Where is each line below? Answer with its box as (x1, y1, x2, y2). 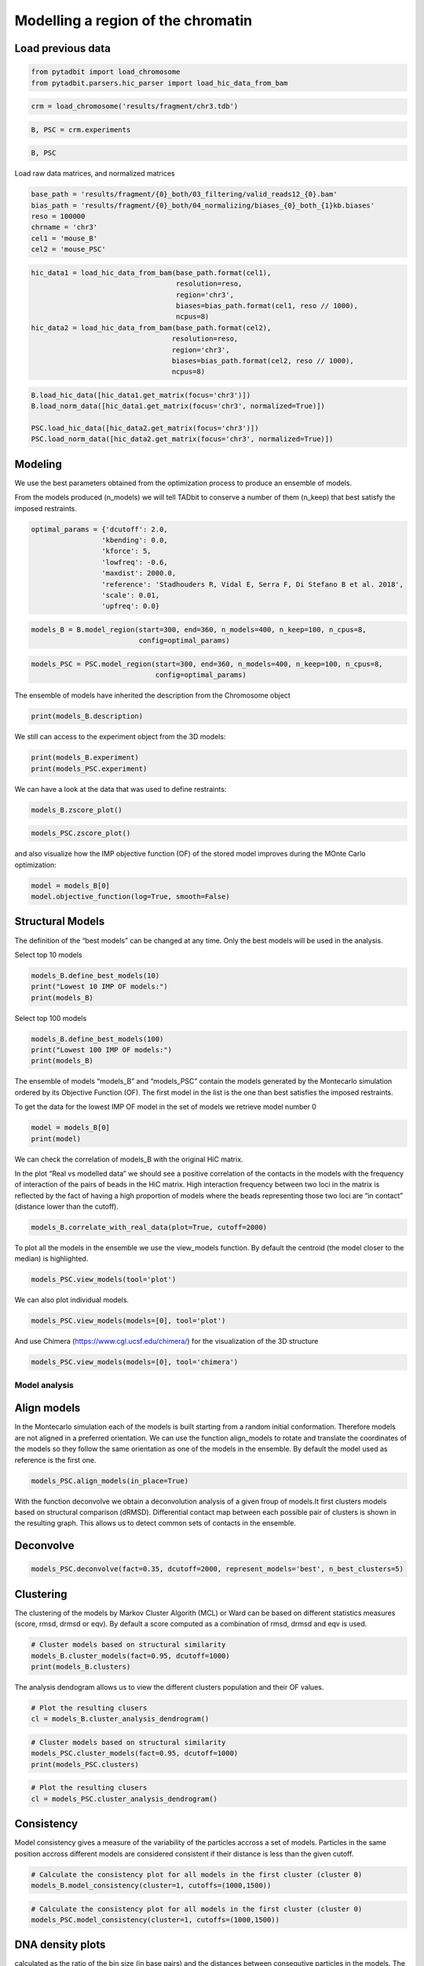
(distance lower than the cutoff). (14, 1202, 119, 1211)
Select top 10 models (14, 950, 82, 959)
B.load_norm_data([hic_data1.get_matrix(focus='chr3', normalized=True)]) (31, 402, 326, 411)
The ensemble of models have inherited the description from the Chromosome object (14, 690, 291, 700)
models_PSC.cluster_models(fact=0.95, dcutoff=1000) (31, 1749, 239, 1758)
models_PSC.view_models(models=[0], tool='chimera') (31, 1357, 239, 1367)
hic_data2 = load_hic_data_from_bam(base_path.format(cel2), (31, 323, 272, 332)
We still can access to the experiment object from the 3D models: (14, 732, 226, 742)
